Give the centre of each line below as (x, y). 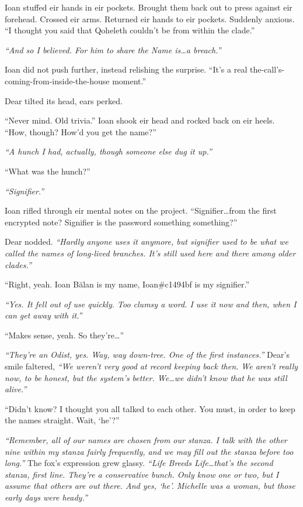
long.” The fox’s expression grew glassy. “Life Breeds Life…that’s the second (139, 463)
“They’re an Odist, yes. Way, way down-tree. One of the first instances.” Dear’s (147, 354)
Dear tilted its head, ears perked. (64, 100)
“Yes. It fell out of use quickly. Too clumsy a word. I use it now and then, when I (151, 304)
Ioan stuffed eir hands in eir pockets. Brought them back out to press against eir (149, 7)
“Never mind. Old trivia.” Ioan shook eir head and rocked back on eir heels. (140, 120)
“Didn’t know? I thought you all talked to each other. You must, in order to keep (150, 408)
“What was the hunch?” (48, 171)
